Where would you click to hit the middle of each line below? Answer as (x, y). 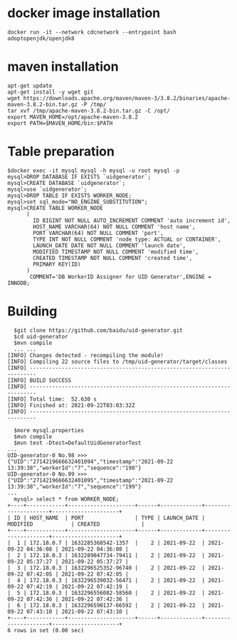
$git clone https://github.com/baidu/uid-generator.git (98, 330)
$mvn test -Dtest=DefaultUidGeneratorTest (78, 443)
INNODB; (19, 283)
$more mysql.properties (49, 430)
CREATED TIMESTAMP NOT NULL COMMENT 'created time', (113, 258)
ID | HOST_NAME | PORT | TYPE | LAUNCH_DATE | (109, 518)
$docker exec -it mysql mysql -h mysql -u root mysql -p (94, 170)
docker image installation (84, 13)
